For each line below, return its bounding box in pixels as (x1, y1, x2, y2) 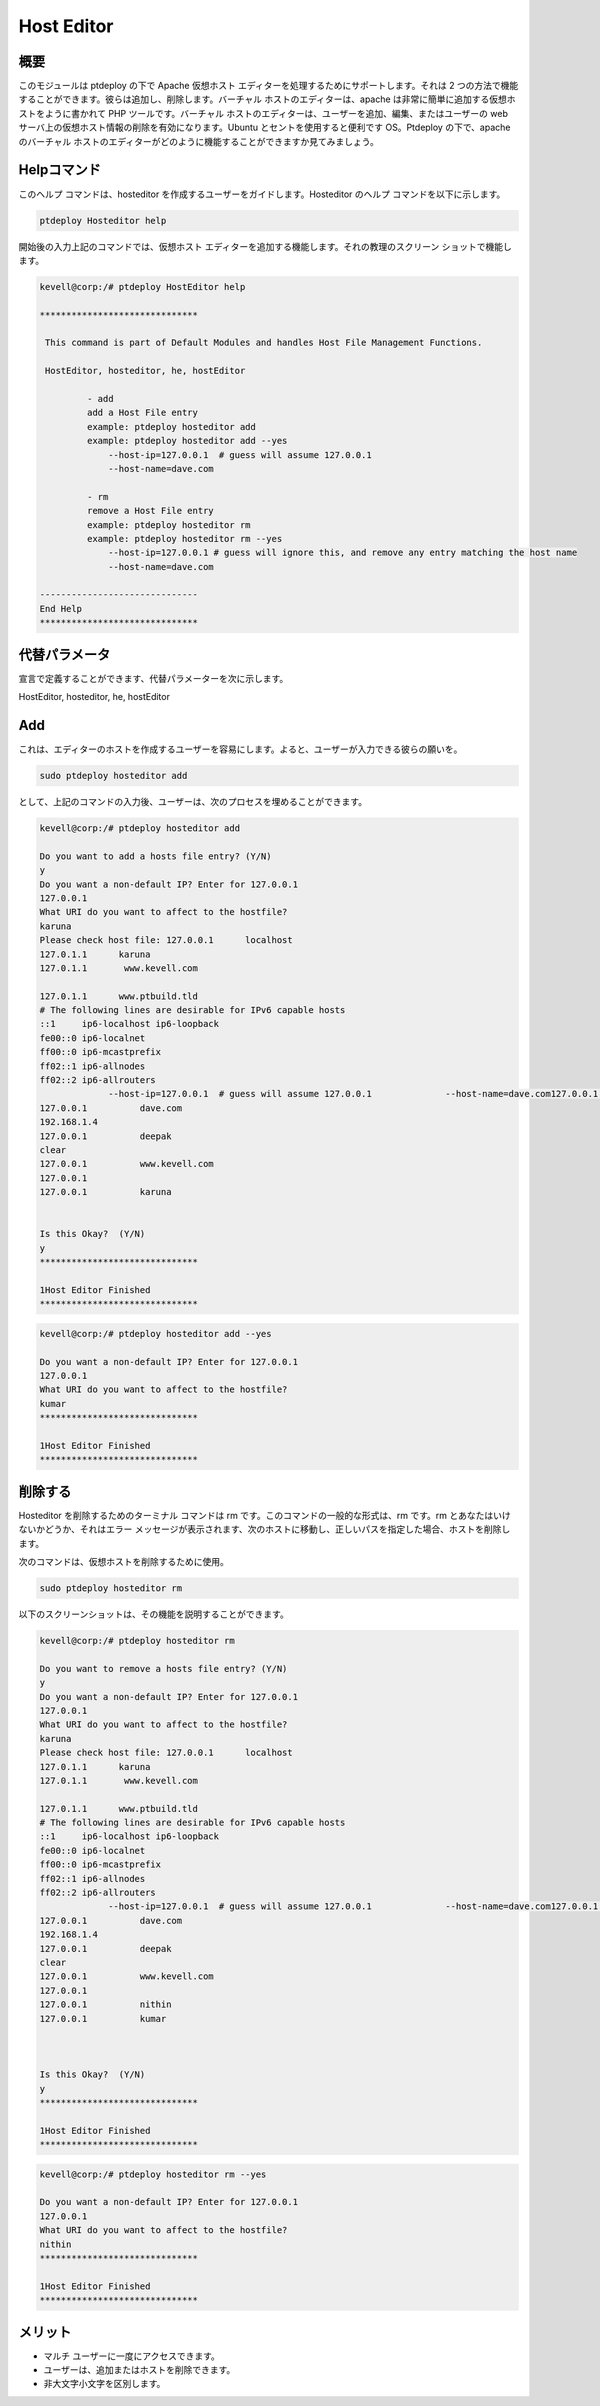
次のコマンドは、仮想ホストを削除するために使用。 (18, 1556, 229, 1568)
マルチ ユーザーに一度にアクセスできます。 (43, 2350, 220, 2362)
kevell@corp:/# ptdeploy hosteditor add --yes (39, 1328, 272, 1339)
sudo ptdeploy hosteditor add (39, 770, 188, 782)
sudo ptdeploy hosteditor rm (39, 1583, 183, 1594)
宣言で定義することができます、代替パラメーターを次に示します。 (18, 672, 289, 684)
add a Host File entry (86, 407, 199, 419)
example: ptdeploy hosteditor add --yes (86, 435, 288, 447)
